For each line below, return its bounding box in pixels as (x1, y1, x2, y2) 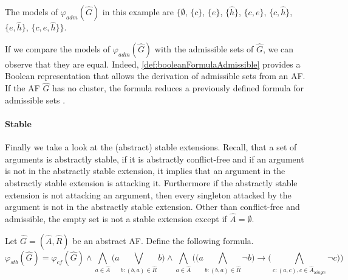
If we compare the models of (5, 42, 111, 55)
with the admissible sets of (154, 42, 254, 55)
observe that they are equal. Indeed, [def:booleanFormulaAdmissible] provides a (5, 57, 301, 70)
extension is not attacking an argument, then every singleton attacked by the (5, 188, 292, 201)
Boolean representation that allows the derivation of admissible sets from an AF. (5, 69, 305, 82)
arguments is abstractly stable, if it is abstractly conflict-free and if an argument (5, 152, 304, 165)
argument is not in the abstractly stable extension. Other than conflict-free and (5, 200, 300, 213)
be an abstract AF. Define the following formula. (72, 234, 254, 247)
